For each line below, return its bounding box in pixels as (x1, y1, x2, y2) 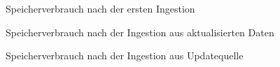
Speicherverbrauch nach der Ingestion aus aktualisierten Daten (6, 24, 274, 39)
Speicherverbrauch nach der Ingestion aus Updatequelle (6, 48, 244, 63)
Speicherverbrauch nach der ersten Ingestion (6, 1, 195, 15)
